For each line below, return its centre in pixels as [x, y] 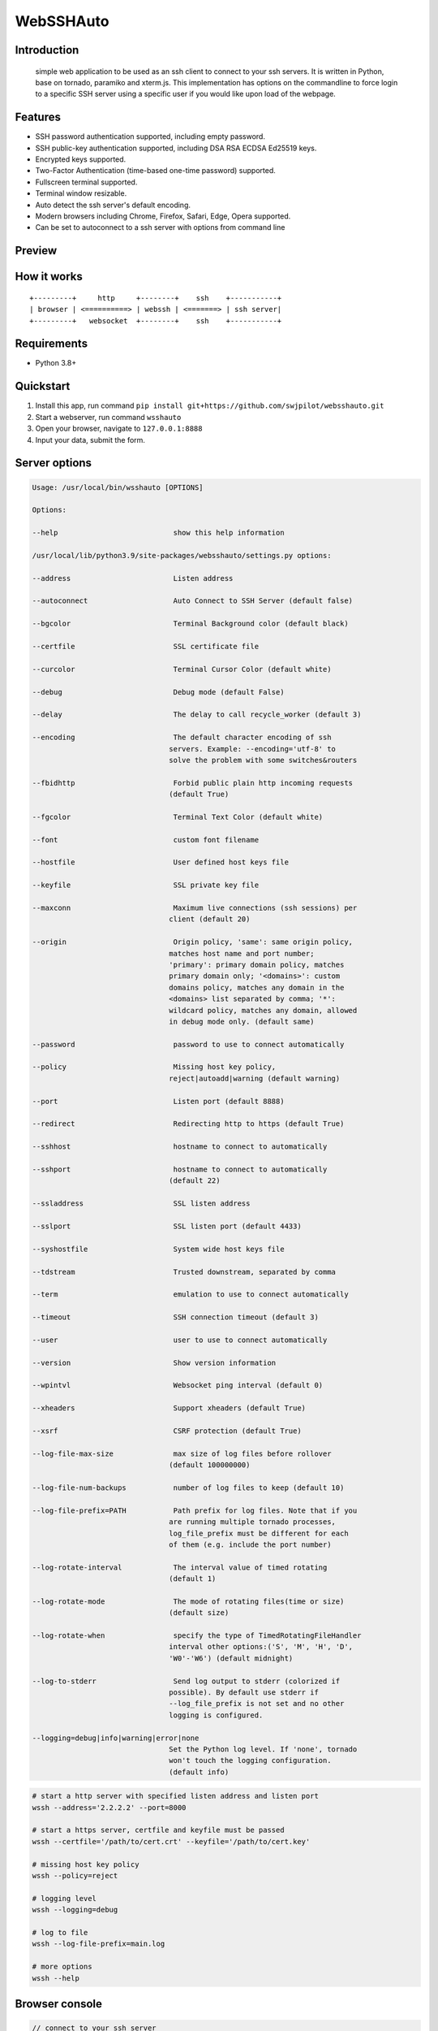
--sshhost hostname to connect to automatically [180, 1147]
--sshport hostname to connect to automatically [180, 1169]
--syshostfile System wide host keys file [158, 1249]
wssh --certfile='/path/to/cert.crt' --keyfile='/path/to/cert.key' [171, 1841]
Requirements [52, 344]
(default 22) [195, 1181]
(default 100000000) [210, 1465]
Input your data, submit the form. [90, 440]
